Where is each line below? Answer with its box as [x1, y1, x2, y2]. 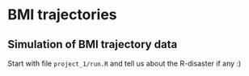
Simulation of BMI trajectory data [7, 38, 178, 51]
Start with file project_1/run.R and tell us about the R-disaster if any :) [7, 58, 242, 68]
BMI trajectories [7, 6, 118, 24]
